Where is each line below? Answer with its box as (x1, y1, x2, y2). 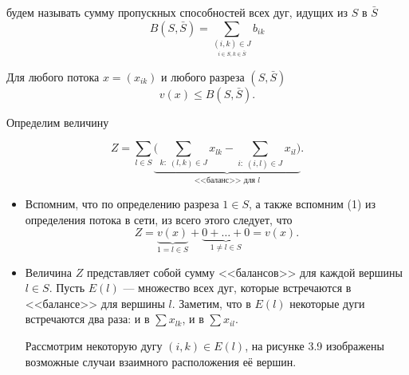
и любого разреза (161, 68, 245, 85)
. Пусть (49, 279, 85, 296)
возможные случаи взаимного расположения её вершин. (25, 353, 297, 369)
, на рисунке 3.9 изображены (245, 337, 384, 353)
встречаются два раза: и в (25, 310, 150, 327)
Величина (25, 263, 73, 280)
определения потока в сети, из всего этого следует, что (25, 211, 293, 227)
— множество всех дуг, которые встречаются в (123, 279, 352, 296)
